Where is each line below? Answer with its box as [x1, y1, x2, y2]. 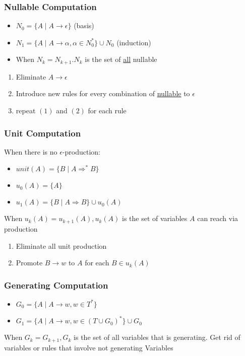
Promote [16, 257, 43, 268]
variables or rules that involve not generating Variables [4, 342, 173, 352]
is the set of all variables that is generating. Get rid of [74, 332, 240, 342]
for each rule [88, 105, 127, 116]
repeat [16, 105, 36, 116]
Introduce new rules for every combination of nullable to [16, 88, 190, 99]
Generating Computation [4, 278, 108, 291]
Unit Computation [4, 126, 81, 139]
